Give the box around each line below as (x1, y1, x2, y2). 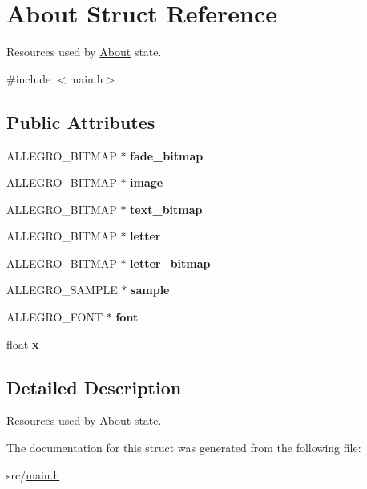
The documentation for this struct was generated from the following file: (6, 439, 361, 456)
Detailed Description (6, 374, 182, 399)
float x (6, 335, 39, 352)
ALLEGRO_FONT (6, 309, 103, 325)
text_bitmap (130, 200, 203, 217)
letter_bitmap (130, 254, 211, 271)
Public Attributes (6, 109, 155, 134)
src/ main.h (6, 466, 60, 483)
